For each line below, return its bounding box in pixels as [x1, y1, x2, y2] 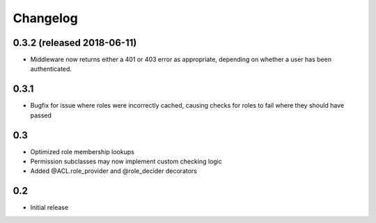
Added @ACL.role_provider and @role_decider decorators [30, 167, 198, 175]
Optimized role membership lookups [30, 147, 135, 156]
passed [30, 111, 52, 119]
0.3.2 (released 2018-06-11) [13, 37, 137, 49]
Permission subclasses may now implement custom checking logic [30, 157, 223, 166]
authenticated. [30, 65, 72, 73]
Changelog [13, 10, 78, 26]
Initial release [30, 204, 69, 212]
